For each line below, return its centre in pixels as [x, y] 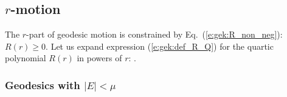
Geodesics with [43, 85]
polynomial [26, 58]
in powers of [99, 58]
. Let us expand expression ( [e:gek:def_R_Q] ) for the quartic [160, 46]
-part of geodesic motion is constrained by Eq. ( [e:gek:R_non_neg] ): [154, 34]
